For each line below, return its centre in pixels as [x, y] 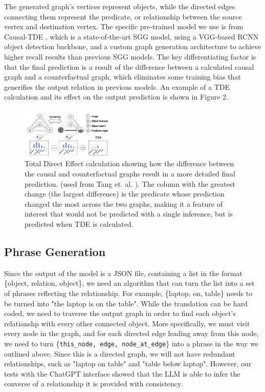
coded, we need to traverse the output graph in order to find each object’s [120, 313]
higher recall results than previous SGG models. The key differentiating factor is [130, 56]
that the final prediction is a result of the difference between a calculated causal [129, 66]
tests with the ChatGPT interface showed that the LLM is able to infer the [122, 373]
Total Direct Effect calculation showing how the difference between [129, 163]
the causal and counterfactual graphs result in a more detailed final [130, 173]
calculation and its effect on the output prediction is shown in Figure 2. [116, 97]
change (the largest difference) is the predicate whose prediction [125, 194]
